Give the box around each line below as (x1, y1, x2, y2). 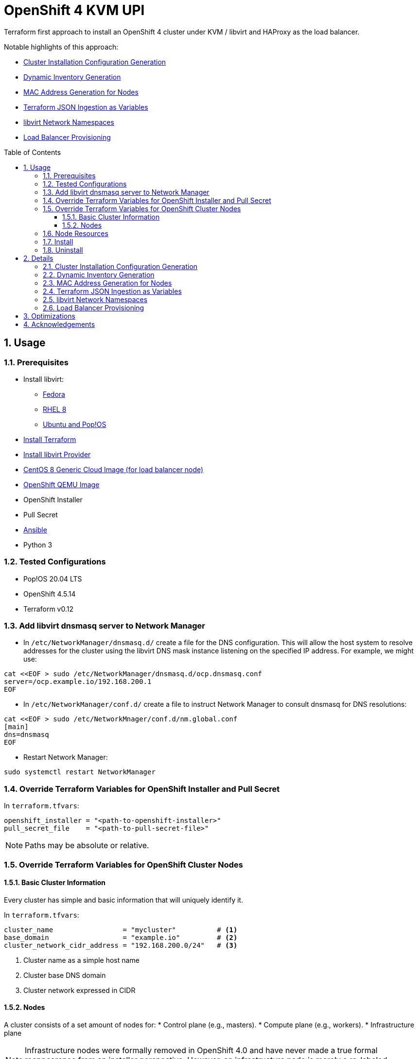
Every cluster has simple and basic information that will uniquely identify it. (4, 895, 244, 904)
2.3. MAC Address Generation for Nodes (43, 278, 172, 287)
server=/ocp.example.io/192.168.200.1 (4, 678, 152, 686)
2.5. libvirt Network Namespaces (43, 295, 148, 304)
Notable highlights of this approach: (4, 42, 119, 51)
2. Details (23, 254, 53, 262)
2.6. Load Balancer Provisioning (43, 303, 144, 312)
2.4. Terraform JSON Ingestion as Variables (43, 287, 182, 295)
